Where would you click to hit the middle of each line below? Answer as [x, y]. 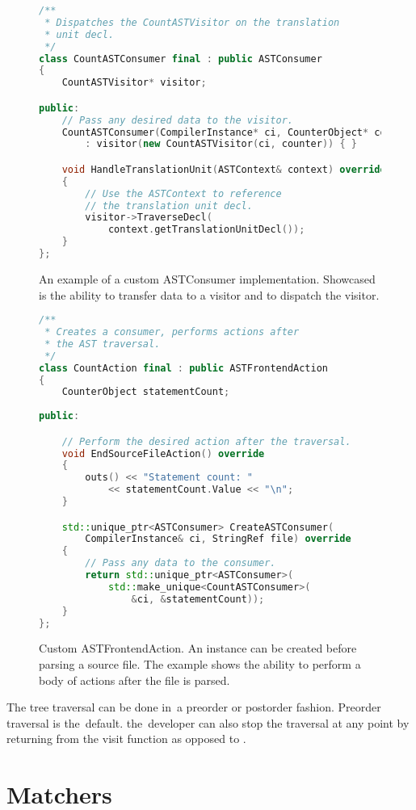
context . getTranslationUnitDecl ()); [206, 230]
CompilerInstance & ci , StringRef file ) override [218, 539]
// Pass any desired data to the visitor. [177, 120]
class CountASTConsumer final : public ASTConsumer [181, 59]
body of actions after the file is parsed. [134, 680]
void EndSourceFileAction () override [163, 453]
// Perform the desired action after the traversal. [206, 441]
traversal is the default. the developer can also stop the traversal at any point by [208, 722]
